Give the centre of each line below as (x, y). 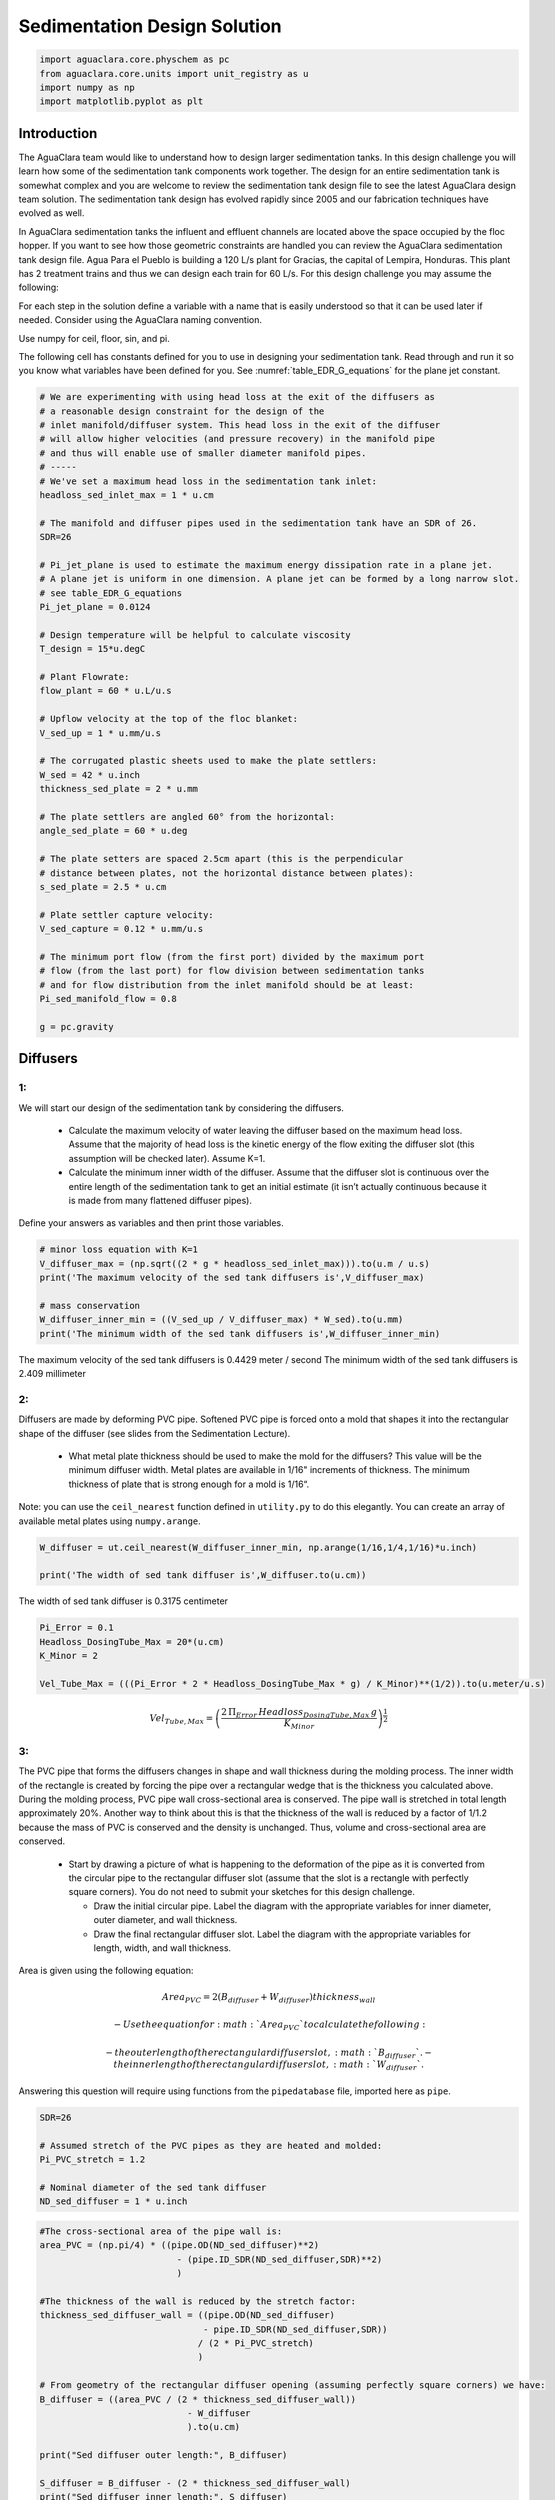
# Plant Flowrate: (84, 677)
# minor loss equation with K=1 (119, 1249)
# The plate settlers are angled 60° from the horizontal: (187, 816)
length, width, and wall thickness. (162, 1947)
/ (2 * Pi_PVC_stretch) (255, 2343)
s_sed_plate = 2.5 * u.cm (103, 886)
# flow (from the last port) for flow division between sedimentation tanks (232, 971)
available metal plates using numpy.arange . (110, 1521)
